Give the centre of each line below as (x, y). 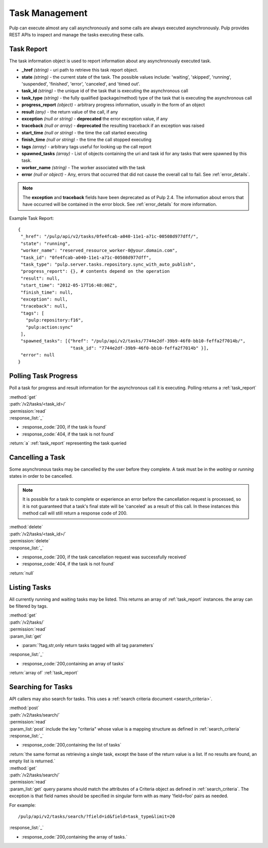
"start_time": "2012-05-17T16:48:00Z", (69, 285)
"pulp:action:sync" (49, 327)
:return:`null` (22, 573)
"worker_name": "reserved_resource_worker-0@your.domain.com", (99, 251)
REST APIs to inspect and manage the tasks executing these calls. (77, 34)
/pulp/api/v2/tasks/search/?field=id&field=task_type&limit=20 (97, 816)
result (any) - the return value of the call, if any (70, 111)
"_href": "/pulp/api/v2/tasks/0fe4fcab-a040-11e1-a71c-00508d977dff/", (109, 237)
